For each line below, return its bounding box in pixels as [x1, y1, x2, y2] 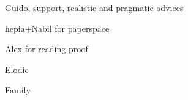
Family [5, 83, 31, 96]
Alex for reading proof [5, 42, 88, 55]
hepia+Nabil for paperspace [5, 21, 110, 34]
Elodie [5, 63, 29, 75]
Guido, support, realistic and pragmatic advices [5, 1, 184, 13]
